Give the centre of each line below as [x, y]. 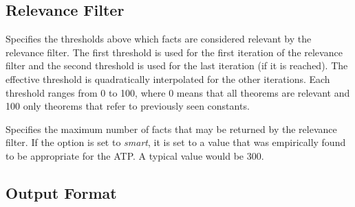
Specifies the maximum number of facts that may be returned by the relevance [171, 129]
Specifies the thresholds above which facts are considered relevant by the [159, 39]
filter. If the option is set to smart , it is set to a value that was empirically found [176, 142]
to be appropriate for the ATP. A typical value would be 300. [135, 155]
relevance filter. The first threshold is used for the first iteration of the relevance [174, 52]
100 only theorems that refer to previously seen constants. [128, 106]
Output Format [61, 192]
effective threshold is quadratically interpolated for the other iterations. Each [168, 78]
